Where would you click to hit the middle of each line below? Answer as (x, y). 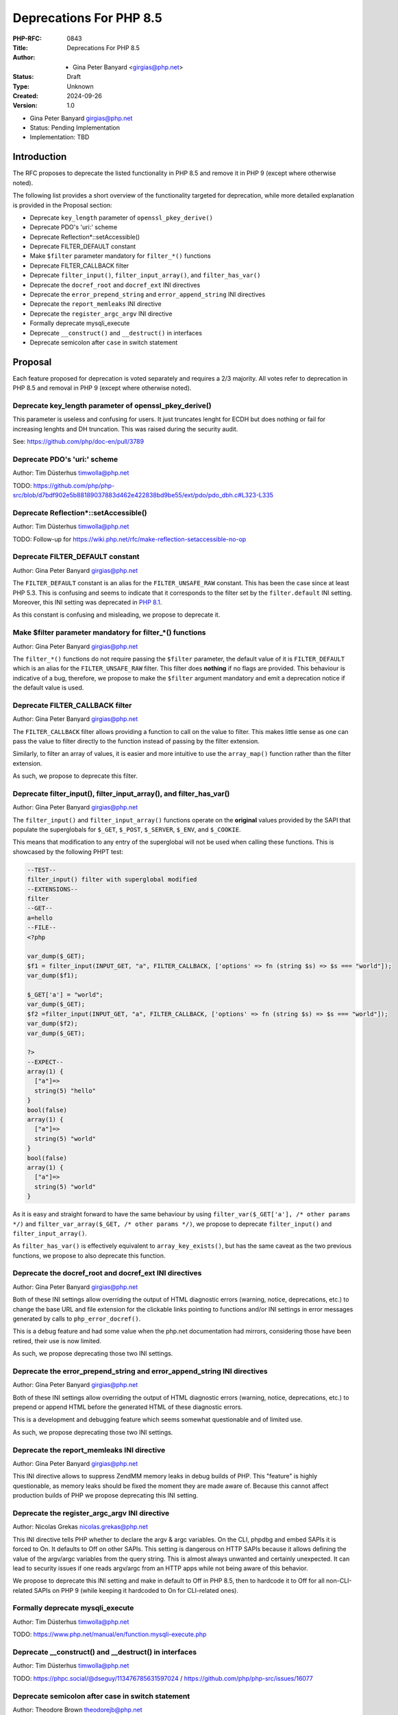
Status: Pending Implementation (75, 128)
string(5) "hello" (65, 1090)
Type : (21, 86)
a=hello (40, 918)
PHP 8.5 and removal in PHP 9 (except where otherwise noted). (102, 388)
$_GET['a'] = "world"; (65, 994)
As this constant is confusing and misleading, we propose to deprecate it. (116, 615)
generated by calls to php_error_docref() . (77, 1318)
